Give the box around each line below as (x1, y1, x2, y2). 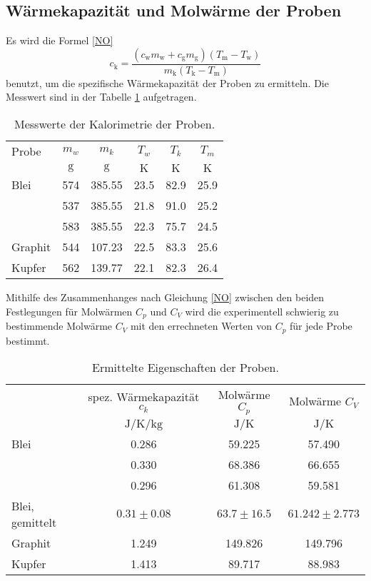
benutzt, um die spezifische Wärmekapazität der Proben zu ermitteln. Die (6, 75, 329, 90)
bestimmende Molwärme (6, 318, 113, 333)
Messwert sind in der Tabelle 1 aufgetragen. (6, 89, 197, 104)
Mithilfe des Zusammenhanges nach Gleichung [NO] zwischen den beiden (6, 290, 325, 305)
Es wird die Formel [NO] (6, 33, 113, 48)
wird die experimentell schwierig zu (185, 303, 339, 318)
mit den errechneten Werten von (130, 318, 272, 333)
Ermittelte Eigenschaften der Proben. (92, 359, 279, 376)
